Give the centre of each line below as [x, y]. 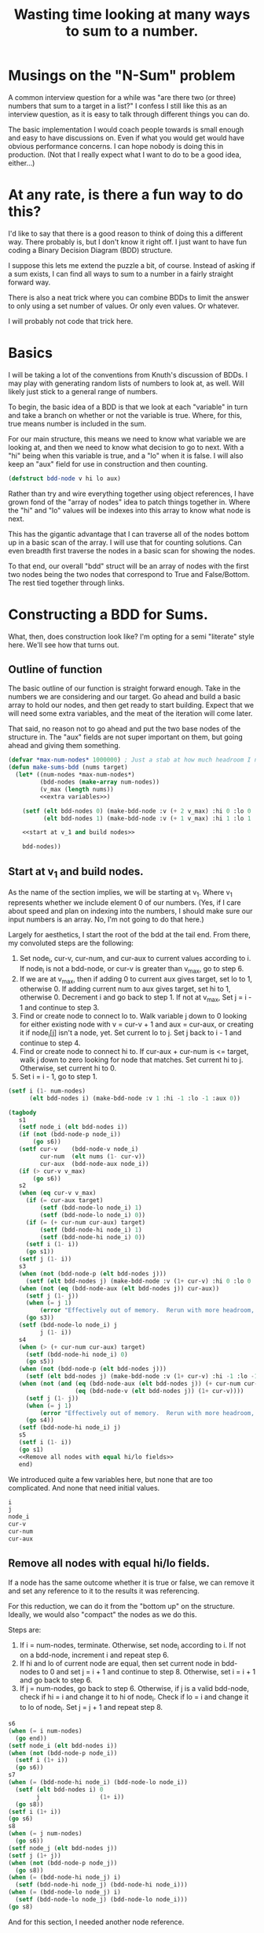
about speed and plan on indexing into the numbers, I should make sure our [130, 911]
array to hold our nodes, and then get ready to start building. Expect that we [131, 705]
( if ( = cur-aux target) [64, 1201]
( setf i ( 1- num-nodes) [47, 1091]
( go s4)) [40, 1421]
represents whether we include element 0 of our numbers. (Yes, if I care [125, 902]
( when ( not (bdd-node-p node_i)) [63, 1753]
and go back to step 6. [56, 1680]
